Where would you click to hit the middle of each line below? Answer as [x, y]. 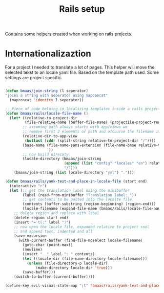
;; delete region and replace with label [56, 213]
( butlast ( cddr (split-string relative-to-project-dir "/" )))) [90, 140]
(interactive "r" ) [28, 186]
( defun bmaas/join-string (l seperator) [47, 91]
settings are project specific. [34, 78]
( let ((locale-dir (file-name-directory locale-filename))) [85, 259]
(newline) [32, 249]
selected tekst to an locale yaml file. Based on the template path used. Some [82, 72]
